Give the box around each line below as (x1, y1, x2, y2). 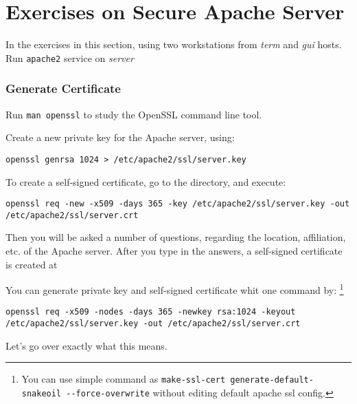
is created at (5, 257, 58, 271)
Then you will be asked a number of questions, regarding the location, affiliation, (5, 230, 346, 244)
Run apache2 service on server (5, 50, 134, 65)
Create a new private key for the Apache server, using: (5, 130, 235, 145)
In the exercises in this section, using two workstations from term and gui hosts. (5, 37, 342, 52)
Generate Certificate (5, 80, 121, 97)
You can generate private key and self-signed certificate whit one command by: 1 (5, 281, 344, 297)
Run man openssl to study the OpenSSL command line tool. (5, 107, 262, 121)
